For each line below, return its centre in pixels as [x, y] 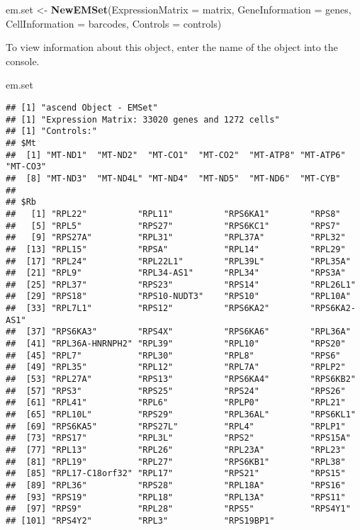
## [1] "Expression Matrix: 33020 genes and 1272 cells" [143, 119]
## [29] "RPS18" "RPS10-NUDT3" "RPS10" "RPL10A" [178, 297]
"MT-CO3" [26, 167]
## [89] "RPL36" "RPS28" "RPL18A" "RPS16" [176, 485]
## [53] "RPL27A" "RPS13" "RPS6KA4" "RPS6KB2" [181, 379]
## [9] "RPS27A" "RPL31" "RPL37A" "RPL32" [176, 238]
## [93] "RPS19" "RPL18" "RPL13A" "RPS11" [176, 497]
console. [23, 61]
